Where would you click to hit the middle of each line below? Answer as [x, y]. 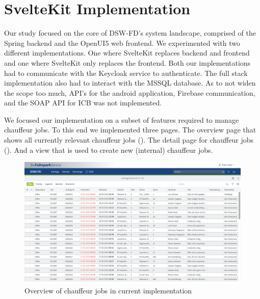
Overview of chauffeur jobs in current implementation [108, 291]
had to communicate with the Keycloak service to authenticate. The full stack [126, 73]
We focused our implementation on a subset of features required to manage [122, 119]
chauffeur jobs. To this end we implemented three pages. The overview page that [130, 130]
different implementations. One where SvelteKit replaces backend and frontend [127, 53]
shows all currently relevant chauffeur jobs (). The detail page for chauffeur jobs [129, 140]
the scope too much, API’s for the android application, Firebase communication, [130, 92]
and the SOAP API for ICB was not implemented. [83, 103]
